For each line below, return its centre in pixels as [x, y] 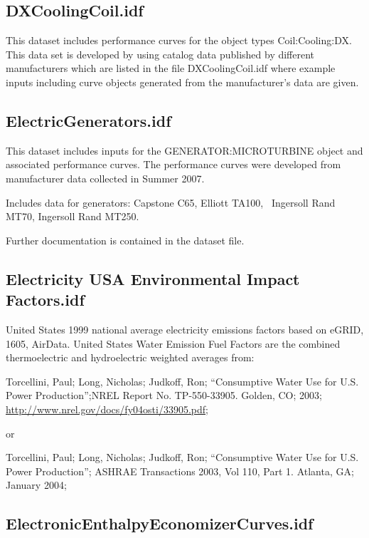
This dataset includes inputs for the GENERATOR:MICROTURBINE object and [184, 150]
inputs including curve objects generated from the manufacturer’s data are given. [182, 82]
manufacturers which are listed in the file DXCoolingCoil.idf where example [171, 68]
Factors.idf [45, 300]
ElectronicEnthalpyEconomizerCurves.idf [160, 523]
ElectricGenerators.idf [89, 120]
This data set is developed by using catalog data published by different [160, 54]
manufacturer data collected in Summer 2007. [105, 178]
